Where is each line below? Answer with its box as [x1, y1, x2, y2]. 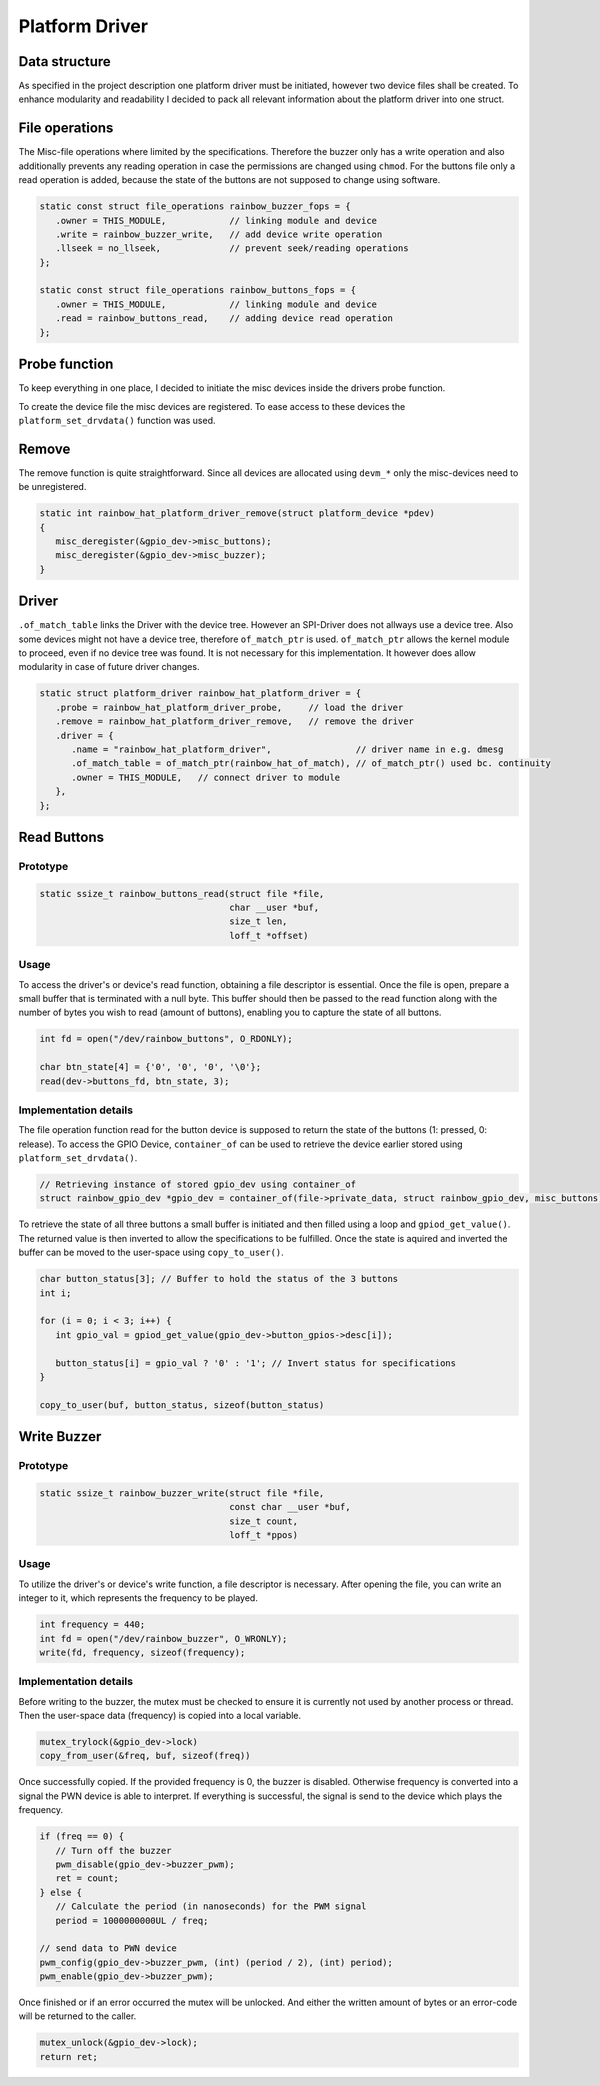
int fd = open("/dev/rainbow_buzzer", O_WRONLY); [39, 1633, 288, 1644]
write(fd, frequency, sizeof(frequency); [39, 1646, 246, 1658]
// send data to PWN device [39, 1943, 177, 1954]
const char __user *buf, [229, 1501, 351, 1513]
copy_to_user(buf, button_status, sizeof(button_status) [39, 1399, 325, 1410]
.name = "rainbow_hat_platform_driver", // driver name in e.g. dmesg [71, 743, 504, 755]
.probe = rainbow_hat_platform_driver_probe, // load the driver [55, 701, 404, 713]
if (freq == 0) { [39, 1831, 125, 1842]
